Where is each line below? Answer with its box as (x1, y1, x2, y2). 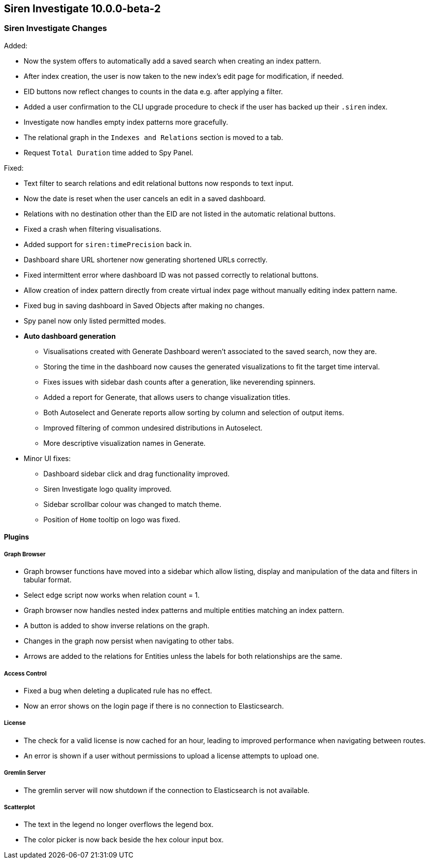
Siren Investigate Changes (4, 23, 107, 34)
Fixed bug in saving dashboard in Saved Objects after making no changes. (24, 301, 265, 310)
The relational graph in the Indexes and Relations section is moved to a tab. (24, 133, 283, 142)
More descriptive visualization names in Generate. (43, 438, 206, 447)
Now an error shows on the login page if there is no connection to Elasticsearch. (24, 701, 284, 710)
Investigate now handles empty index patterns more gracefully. (24, 117, 229, 126)
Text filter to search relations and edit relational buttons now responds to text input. (24, 179, 294, 187)
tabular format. (24, 575, 72, 584)
